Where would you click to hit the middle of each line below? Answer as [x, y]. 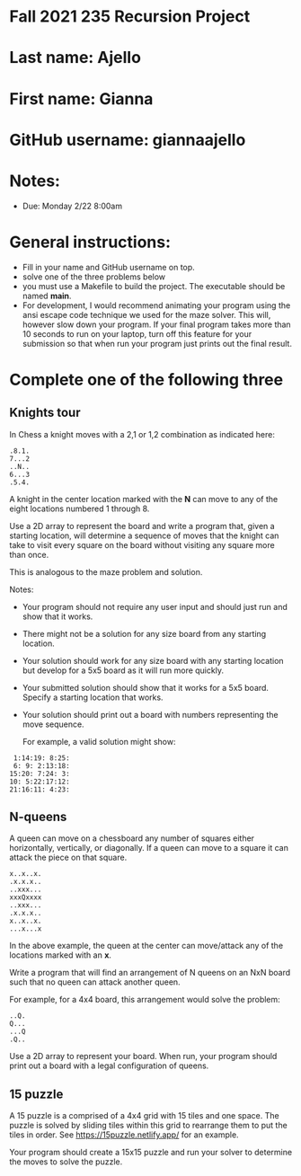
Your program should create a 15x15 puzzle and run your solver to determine [151, 1153]
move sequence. [53, 724]
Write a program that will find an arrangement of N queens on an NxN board [150, 973]
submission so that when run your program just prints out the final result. [157, 343]
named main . [47, 296]
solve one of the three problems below [94, 277]
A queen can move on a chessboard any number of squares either [132, 838]
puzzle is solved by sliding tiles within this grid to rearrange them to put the [148, 1126]
